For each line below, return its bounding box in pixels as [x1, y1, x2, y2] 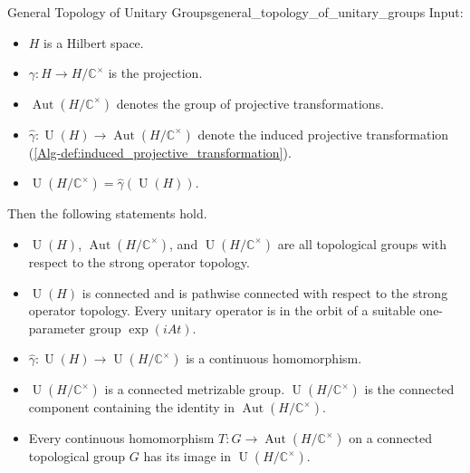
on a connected [349, 429, 433, 448]
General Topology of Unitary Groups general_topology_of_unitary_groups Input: [7, 3, 464, 21]
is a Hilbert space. [43, 33, 144, 52]
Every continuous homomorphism [28, 429, 215, 448]
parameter [28, 318, 86, 337]
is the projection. [108, 63, 203, 82]
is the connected [364, 380, 455, 399]
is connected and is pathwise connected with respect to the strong [82, 283, 448, 302]
